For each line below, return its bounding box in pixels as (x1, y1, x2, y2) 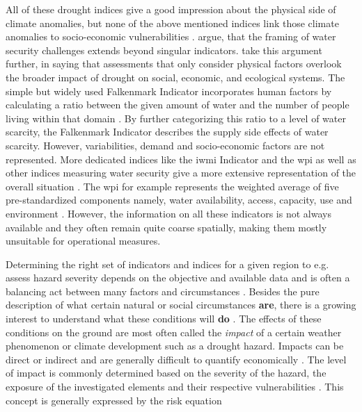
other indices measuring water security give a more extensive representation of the (6, 165, 356, 180)
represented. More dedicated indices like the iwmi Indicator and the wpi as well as (6, 151, 356, 166)
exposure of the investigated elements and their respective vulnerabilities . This (6, 379, 344, 394)
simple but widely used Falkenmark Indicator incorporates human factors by (6, 83, 332, 98)
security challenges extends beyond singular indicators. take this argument (6, 42, 322, 57)
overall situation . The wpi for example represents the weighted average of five (6, 179, 339, 193)
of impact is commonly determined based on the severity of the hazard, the (6, 365, 326, 380)
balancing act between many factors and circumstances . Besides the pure (6, 283, 320, 298)
